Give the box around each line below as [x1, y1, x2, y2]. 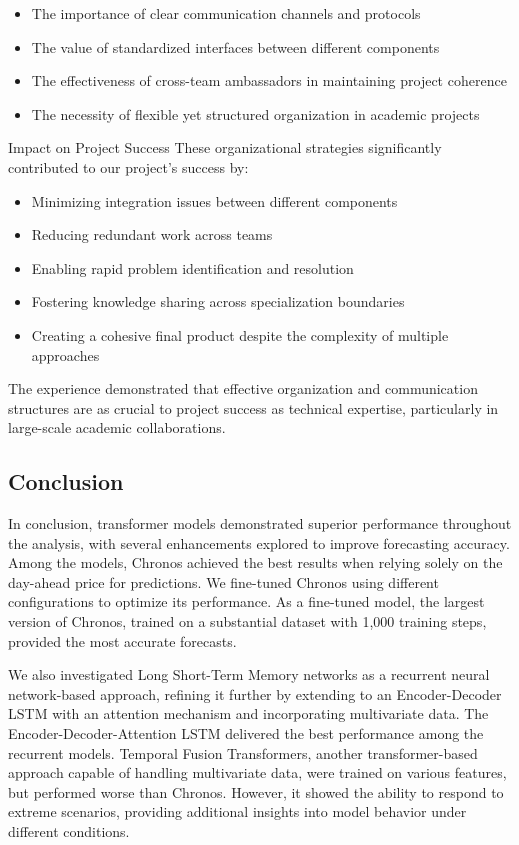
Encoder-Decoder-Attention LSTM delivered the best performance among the [8, 723, 484, 744]
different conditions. [8, 821, 130, 842]
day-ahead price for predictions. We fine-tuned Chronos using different [8, 571, 439, 592]
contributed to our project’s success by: [8, 156, 249, 177]
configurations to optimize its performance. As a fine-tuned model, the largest [8, 591, 485, 612]
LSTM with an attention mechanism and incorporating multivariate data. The [8, 703, 489, 724]
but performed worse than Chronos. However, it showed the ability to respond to [8, 781, 504, 802]
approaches [31, 344, 100, 365]
